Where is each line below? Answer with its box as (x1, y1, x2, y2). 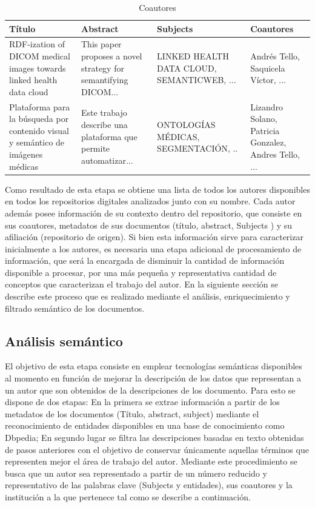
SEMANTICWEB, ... (157, 73, 236, 86)
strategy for (81, 61, 124, 74)
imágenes (9, 148, 43, 161)
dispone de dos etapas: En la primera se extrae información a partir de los (5, 395, 280, 408)
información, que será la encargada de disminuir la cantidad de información (5, 254, 285, 267)
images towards (9, 61, 66, 74)
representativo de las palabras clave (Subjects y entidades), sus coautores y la (5, 478, 293, 491)
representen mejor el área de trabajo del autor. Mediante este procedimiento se (5, 455, 297, 468)
